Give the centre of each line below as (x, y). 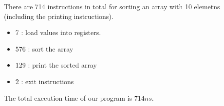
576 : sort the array (44, 48)
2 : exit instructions (45, 81)
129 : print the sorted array (56, 65)
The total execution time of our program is (68, 97)
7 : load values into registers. (58, 32)
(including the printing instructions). (59, 16)
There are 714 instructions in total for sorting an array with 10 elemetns (112, 6)
